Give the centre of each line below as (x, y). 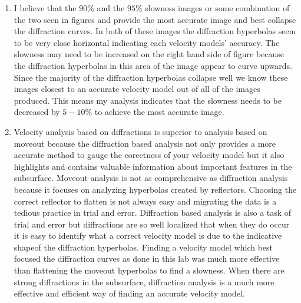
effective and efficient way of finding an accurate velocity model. (129, 293)
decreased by (37, 112)
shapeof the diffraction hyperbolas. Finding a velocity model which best (143, 247)
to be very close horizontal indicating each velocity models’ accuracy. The (147, 42)
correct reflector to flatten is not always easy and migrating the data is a (145, 201)
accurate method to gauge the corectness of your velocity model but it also (149, 155)
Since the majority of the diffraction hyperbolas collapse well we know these (151, 77)
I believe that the (45, 8)
